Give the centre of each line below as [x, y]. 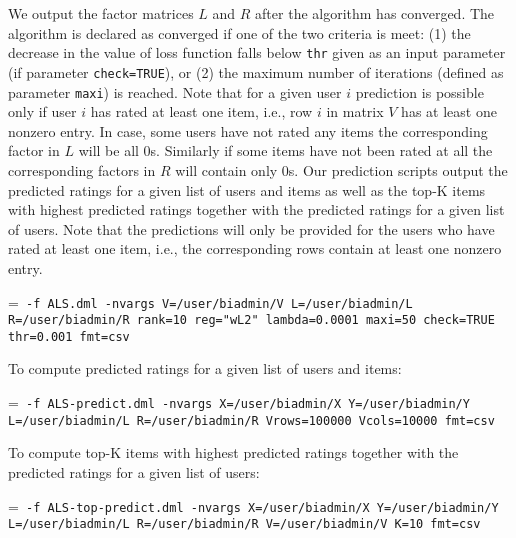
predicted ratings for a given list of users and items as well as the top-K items [247, 189]
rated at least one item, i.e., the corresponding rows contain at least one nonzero [255, 248]
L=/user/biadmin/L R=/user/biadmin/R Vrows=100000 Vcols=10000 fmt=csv [251, 420]
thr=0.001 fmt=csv [69, 336]
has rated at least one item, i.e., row [201, 111]
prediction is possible [419, 91]
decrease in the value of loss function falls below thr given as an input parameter [257, 52]
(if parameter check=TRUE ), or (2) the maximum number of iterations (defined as [256, 71]
